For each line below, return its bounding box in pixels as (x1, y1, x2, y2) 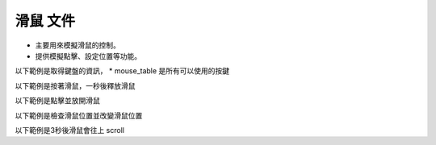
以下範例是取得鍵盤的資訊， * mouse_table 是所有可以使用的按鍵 (15, 66, 230, 76)
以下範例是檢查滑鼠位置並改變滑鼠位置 (15, 110, 143, 120)
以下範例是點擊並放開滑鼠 (15, 96, 100, 106)
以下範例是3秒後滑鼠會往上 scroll (15, 125, 125, 135)
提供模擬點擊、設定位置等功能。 (35, 51, 141, 60)
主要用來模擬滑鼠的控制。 (35, 40, 120, 50)
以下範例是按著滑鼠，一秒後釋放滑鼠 (15, 81, 136, 90)
